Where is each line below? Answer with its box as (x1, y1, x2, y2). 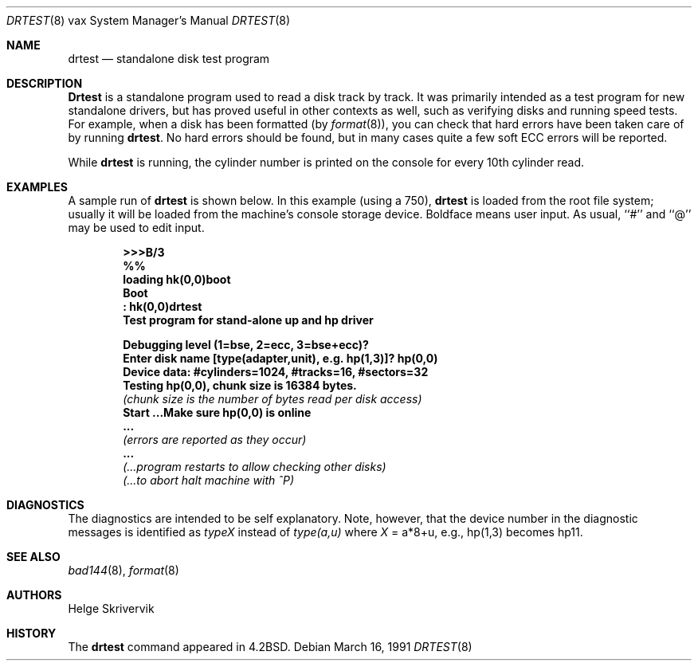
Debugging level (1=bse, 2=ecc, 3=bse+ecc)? (123, 338, 369, 351)
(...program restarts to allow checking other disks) (123, 460, 386, 473)
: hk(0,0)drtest (123, 300, 202, 313)
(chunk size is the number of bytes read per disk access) (123, 392, 422, 406)
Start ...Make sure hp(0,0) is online (123, 406, 312, 419)
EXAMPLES (6, 180, 68, 194)
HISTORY (6, 626, 57, 640)
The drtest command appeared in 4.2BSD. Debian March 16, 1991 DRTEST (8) (68, 640, 473, 653)
